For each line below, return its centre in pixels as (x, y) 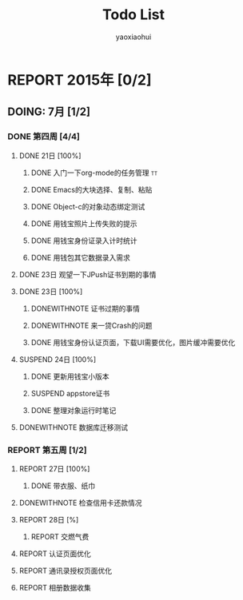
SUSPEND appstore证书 (70, 393)
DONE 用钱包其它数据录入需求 (81, 257)
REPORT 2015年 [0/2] (80, 79)
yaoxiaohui (133, 37)
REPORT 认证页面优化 (55, 554)
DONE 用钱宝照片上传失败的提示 (84, 223)
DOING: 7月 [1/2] (49, 112)
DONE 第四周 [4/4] (44, 137)
